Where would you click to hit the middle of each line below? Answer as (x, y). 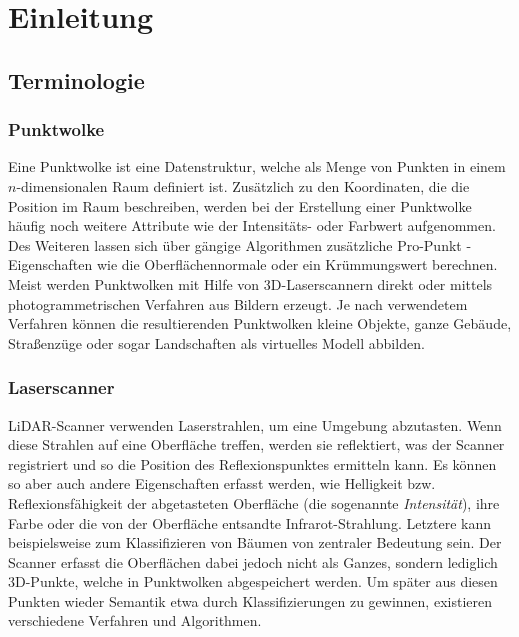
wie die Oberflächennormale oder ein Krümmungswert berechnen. (297, 264)
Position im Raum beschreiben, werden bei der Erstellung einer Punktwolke (240, 205)
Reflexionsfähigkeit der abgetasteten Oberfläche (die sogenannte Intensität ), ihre (254, 502)
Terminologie (76, 79)
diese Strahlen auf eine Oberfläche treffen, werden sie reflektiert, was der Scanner (256, 444)
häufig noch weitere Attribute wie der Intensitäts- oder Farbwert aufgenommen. (252, 225)
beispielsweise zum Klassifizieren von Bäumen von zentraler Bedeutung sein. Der (255, 542)
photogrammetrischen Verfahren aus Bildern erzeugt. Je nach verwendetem (238, 303)
